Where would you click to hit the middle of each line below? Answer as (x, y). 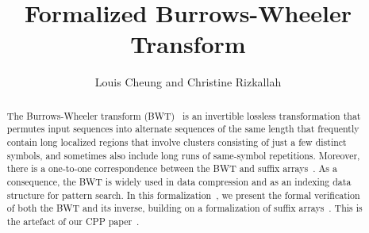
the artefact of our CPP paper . (73, 221)
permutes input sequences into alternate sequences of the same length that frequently (183, 129)
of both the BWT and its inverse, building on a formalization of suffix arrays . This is (184, 208)
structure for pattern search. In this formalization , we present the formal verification (183, 195)
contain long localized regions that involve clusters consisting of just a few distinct (177, 142)
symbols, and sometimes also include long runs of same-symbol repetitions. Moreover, (183, 155)
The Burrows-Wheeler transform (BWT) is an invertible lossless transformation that (184, 115)
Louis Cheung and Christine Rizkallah (188, 82)
